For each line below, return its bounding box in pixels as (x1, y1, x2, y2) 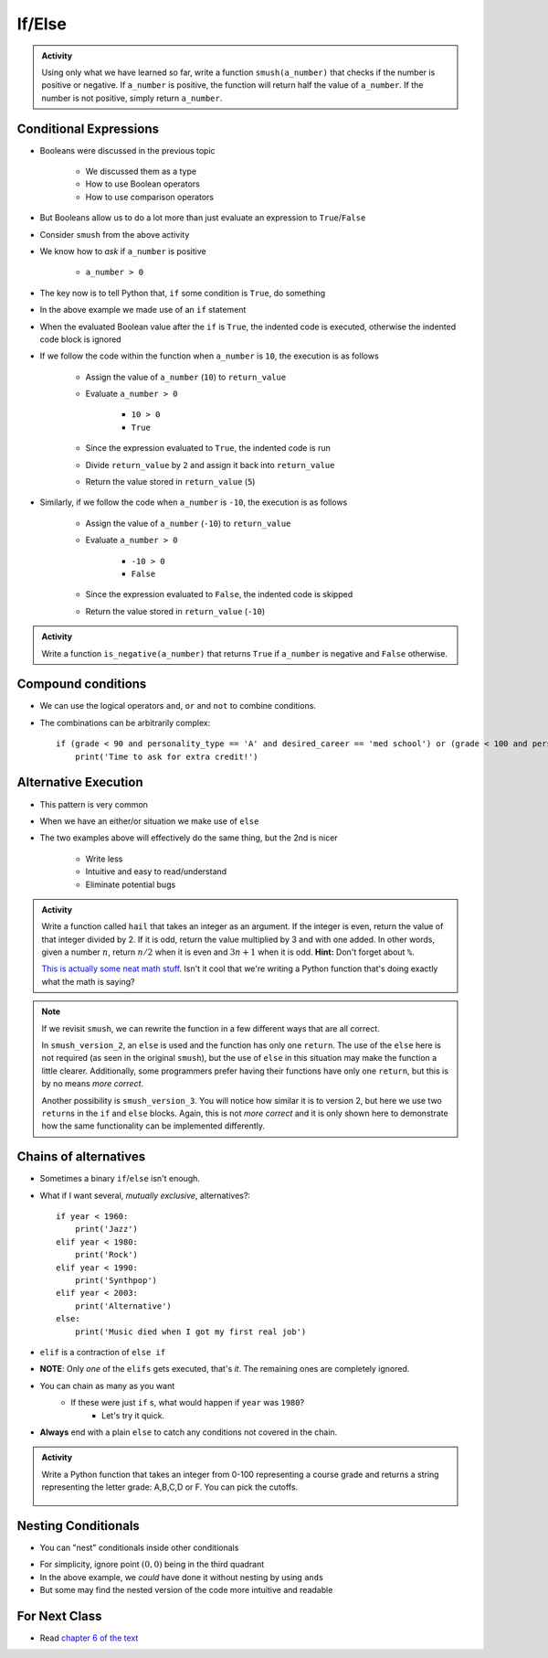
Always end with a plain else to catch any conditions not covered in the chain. (39, 1427, 338, 1438)
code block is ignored (39, 334, 122, 345)
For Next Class (16, 1608, 102, 1623)
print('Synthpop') (74, 1276, 158, 1285)
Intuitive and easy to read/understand (85, 866, 227, 877)
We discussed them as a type (85, 166, 196, 177)
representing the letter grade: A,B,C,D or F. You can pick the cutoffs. (41, 1482, 299, 1492)
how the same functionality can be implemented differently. (41, 1120, 265, 1131)
